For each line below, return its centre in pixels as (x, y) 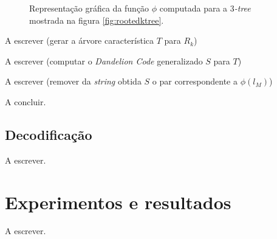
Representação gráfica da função (89, 8)
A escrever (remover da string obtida (73, 81)
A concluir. (26, 101)
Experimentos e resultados (118, 202)
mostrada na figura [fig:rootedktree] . (97, 20)
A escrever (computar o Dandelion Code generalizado (104, 61)
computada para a (193, 8)
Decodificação (49, 134)
